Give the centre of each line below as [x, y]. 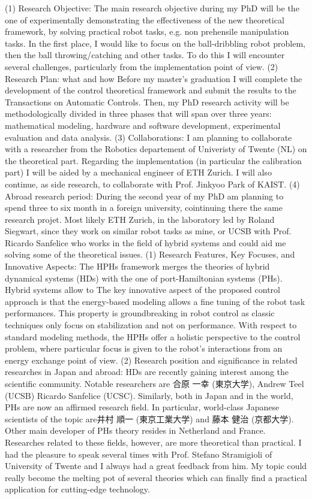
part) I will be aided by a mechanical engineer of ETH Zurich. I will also [138, 172]
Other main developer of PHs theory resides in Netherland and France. [135, 430]
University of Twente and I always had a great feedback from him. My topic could [156, 466]
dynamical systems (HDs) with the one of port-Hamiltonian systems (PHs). [144, 278]
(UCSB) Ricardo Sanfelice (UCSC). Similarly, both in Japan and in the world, [149, 395]
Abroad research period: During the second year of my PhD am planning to [144, 196]
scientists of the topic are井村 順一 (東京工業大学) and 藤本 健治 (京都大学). [149, 418]
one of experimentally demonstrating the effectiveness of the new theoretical [145, 19]
